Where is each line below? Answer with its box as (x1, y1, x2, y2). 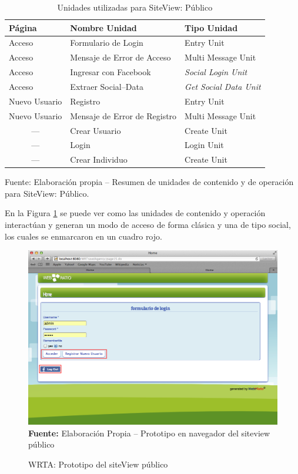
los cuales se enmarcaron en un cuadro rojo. (5, 230, 162, 242)
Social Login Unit (185, 66, 247, 78)
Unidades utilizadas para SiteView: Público (57, 1, 213, 13)
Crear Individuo (70, 153, 128, 166)
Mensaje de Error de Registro (70, 109, 177, 122)
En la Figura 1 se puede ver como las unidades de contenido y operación (5, 207, 266, 219)
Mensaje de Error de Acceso (70, 51, 171, 63)
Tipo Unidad (185, 21, 238, 33)
